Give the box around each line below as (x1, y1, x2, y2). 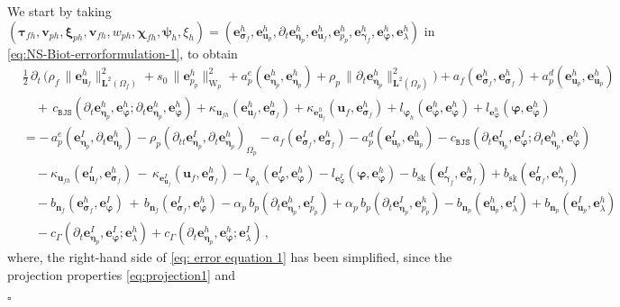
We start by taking (7, 2, 112, 20)
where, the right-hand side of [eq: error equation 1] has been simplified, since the (7, 248, 452, 266)
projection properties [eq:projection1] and (7, 266, 236, 284)
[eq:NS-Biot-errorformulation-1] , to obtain (7, 43, 238, 62)
